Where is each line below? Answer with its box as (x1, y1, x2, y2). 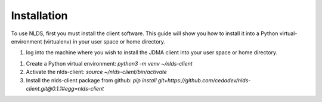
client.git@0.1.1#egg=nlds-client (26, 85, 104, 92)
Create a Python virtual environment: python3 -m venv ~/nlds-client (26, 60, 193, 67)
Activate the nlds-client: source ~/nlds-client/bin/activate (26, 69, 167, 76)
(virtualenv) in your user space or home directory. (43, 38, 166, 45)
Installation (11, 9, 68, 22)
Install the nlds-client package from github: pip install (26, 76, 157, 84)
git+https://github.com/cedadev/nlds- (157, 76, 251, 84)
